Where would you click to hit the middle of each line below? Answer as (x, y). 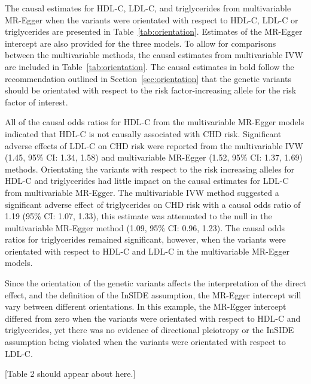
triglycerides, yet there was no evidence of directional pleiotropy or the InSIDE (150, 330)
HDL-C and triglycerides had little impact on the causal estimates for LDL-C (147, 181)
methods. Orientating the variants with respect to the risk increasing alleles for (150, 169)
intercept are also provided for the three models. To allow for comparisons (141, 43)
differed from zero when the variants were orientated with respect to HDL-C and (153, 318)
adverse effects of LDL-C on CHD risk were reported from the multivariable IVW (154, 145)
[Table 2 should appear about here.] (70, 374)
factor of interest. (36, 102)
